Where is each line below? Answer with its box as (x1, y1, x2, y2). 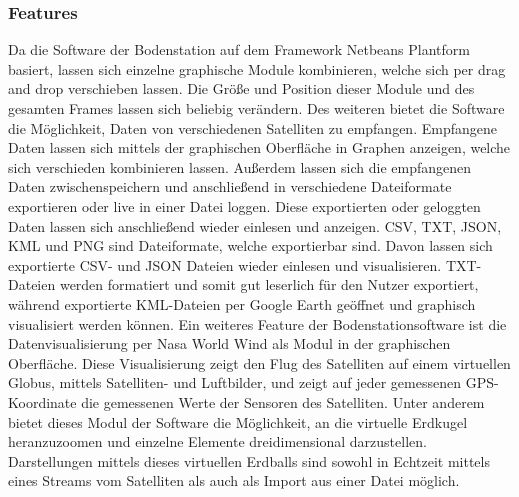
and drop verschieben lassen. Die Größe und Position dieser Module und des (8, 78, 475, 99)
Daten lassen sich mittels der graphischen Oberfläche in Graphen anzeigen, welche (8, 137, 511, 158)
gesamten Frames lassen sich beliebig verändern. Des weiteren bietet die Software (8, 98, 505, 118)
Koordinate (8, 391, 77, 412)
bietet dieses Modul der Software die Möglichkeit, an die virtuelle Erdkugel (8, 411, 468, 432)
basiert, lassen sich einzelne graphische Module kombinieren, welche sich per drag (8, 58, 506, 79)
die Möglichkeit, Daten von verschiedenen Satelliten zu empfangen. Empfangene (8, 117, 497, 138)
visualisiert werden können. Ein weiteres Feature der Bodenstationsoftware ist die (8, 313, 507, 334)
